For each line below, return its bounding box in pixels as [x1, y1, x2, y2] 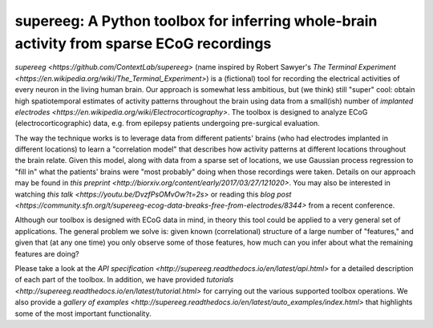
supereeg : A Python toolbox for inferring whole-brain [14, 12, 378, 30]
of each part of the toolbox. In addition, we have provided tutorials [14, 275, 234, 285]
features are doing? [14, 249, 79, 258]
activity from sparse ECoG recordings [14, 34, 272, 52]
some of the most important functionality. [14, 309, 152, 318]
